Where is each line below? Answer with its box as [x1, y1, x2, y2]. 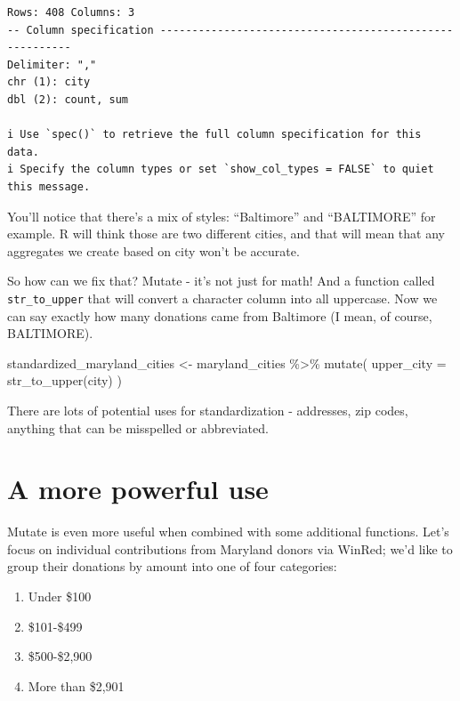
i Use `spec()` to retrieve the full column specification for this [7, 128, 422, 141]
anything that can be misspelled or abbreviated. [7, 418, 269, 437]
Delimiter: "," [7, 58, 97, 71]
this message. [7, 180, 91, 193]
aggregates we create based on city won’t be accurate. [7, 241, 300, 260]
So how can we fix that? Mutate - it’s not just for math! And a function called [7, 271, 435, 290]
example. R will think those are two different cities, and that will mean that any [7, 224, 445, 243]
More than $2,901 [28, 676, 125, 695]
